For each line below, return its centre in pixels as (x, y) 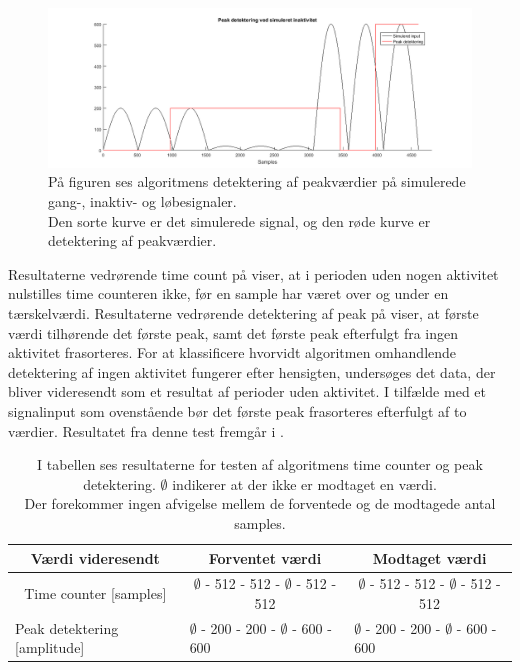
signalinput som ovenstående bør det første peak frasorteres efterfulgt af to (237, 410)
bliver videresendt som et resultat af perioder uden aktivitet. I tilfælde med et (247, 391)
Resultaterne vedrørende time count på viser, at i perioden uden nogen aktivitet (253, 273)
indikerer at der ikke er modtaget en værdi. (304, 483)
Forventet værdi (265, 557)
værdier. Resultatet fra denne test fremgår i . (146, 430)
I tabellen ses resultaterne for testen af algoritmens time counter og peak (260, 464)
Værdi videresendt (95, 557)
